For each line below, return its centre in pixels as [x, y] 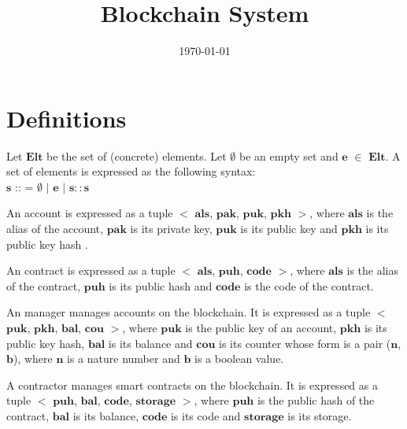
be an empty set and [289, 155]
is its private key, [171, 229]
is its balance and [150, 343]
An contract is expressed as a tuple [91, 270]
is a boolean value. [239, 359]
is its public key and [289, 229]
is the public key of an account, [261, 327]
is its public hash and [161, 285]
